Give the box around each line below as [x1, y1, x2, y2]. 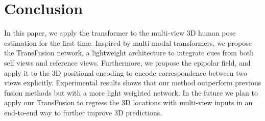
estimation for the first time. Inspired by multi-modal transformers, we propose [4, 37, 252, 48]
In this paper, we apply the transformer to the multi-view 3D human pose [4, 27, 236, 38]
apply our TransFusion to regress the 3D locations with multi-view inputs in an [4, 97, 253, 108]
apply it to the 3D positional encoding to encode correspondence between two [4, 67, 248, 78]
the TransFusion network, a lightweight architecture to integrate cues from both [4, 47, 254, 58]
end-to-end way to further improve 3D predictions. [4, 107, 162, 117]
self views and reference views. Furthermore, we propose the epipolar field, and [4, 57, 251, 68]
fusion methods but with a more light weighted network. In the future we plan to [4, 87, 258, 98]
